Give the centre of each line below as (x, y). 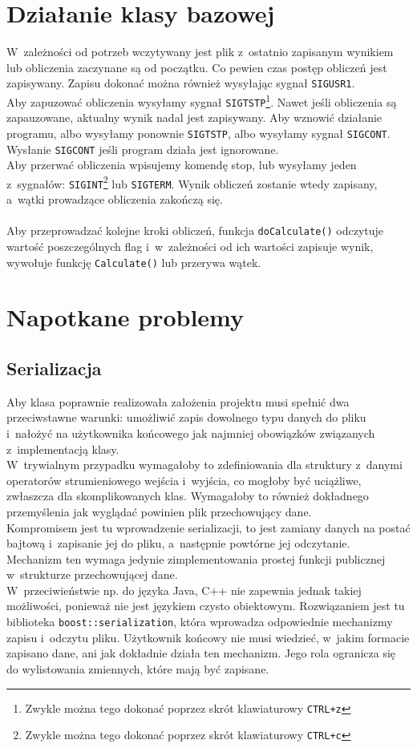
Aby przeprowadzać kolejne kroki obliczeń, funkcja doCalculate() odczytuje (195, 230)
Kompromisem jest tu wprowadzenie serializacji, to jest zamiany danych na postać (208, 527)
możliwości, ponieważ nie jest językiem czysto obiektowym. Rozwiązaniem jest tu (206, 606)
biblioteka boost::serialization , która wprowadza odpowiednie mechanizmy (200, 622)
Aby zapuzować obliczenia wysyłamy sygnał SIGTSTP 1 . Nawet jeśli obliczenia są (202, 100)
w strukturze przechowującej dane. (92, 574)
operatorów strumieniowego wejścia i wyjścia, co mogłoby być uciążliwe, (184, 480)
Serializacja (54, 368)
